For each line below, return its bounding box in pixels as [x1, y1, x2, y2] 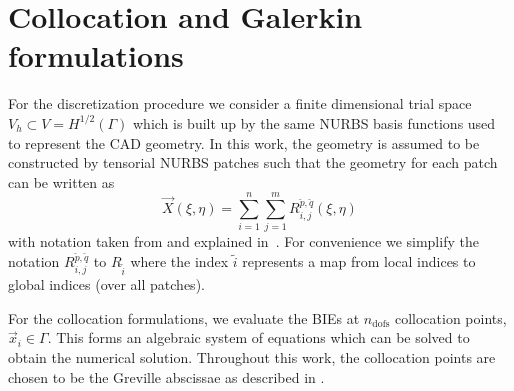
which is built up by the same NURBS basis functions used [132, 112, 496, 133]
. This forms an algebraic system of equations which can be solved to [47, 327, 470, 348]
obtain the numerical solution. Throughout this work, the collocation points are [8, 346, 496, 367]
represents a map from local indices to [242, 251, 476, 272]
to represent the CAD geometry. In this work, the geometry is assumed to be [8, 132, 480, 153]
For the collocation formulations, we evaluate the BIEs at [8, 307, 360, 328]
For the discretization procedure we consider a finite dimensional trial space [8, 93, 472, 114]
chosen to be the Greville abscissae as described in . [8, 366, 325, 387]
